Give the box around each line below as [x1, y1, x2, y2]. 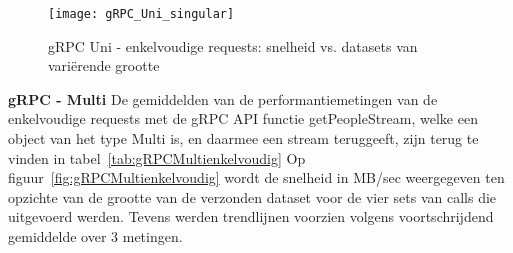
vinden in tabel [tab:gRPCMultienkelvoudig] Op [8, 147, 306, 168]
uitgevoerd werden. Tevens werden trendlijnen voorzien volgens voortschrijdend [8, 206, 494, 227]
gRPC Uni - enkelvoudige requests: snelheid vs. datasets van [48, 35, 418, 56]
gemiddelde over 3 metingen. [8, 226, 183, 246]
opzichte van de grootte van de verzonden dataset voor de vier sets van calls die [8, 186, 497, 207]
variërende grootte [48, 55, 160, 76]
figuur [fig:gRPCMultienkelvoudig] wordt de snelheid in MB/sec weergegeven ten [8, 167, 505, 188]
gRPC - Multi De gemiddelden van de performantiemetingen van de [8, 88, 438, 109]
